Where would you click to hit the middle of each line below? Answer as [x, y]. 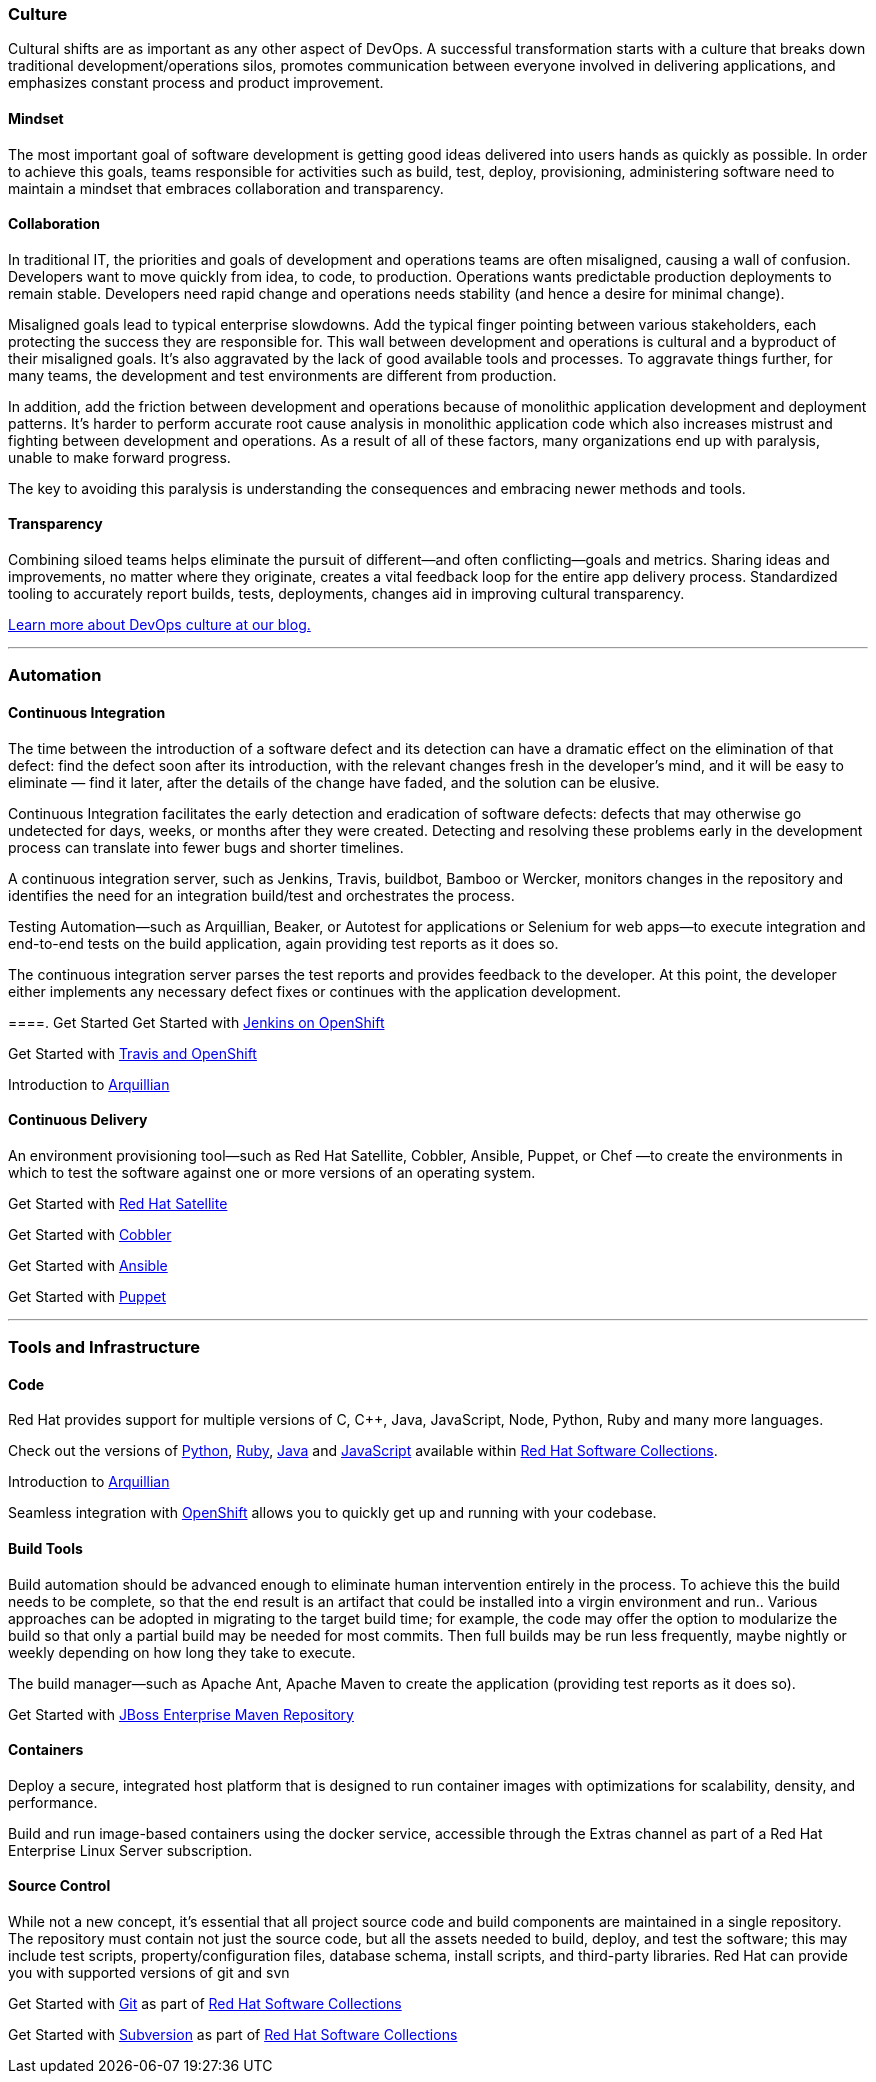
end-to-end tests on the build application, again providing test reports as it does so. [283, 943]
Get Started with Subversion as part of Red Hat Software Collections [233, 2035]
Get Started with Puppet [87, 1296]
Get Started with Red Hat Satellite [118, 1203]
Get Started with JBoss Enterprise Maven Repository [181, 1714]
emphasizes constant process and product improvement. [196, 83]
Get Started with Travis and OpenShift [132, 1053]
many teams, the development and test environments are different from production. [282, 375]
